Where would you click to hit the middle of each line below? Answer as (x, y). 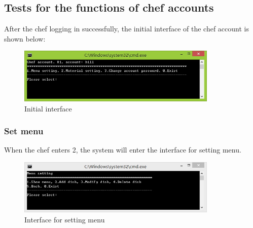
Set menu (24, 131)
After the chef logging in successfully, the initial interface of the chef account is (126, 29)
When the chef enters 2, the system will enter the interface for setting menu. (123, 150)
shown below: (25, 38)
